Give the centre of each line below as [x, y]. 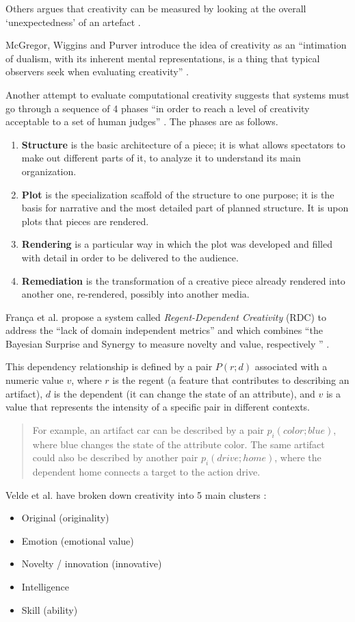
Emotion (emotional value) [78, 540]
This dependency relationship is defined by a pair [109, 366]
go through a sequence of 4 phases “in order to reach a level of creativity [158, 108]
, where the [298, 457]
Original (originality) [65, 518]
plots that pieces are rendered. [85, 221]
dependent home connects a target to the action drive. [146, 472]
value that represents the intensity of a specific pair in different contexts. [158, 407]
